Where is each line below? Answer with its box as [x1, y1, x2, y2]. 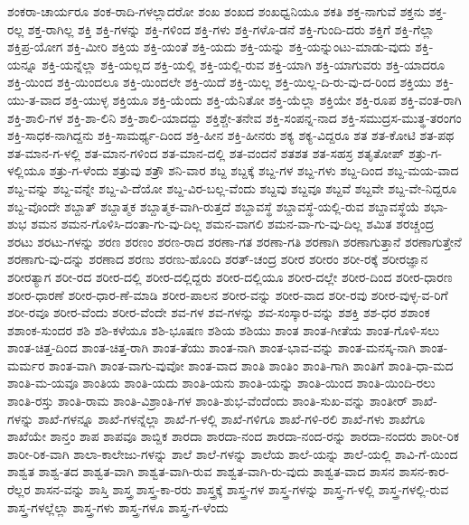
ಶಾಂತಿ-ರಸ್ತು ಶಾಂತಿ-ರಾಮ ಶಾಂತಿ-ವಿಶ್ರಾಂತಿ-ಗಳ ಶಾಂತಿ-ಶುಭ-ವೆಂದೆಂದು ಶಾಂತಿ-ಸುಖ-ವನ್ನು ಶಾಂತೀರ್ [7, 391, 408, 410]
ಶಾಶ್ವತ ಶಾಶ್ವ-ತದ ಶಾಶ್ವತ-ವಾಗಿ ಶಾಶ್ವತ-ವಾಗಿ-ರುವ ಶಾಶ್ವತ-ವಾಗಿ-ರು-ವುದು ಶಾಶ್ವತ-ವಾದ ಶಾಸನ [7, 462, 395, 481]
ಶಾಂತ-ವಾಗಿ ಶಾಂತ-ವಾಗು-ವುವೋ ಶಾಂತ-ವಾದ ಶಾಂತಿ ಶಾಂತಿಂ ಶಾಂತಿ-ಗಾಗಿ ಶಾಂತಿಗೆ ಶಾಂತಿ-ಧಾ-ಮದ [48, 355, 454, 374]
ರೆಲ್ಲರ [7, 480, 31, 499]
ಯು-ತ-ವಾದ [7, 89, 61, 108]
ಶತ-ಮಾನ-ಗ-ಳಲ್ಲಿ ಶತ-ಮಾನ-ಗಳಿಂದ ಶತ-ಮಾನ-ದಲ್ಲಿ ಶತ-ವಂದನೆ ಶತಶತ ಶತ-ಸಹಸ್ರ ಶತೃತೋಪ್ [7, 143, 405, 162]
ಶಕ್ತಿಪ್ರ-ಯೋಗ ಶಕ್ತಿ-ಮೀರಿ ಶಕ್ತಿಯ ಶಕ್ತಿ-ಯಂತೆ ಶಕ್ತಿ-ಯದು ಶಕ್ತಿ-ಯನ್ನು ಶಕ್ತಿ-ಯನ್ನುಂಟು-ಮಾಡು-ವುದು [7, 37, 411, 56]
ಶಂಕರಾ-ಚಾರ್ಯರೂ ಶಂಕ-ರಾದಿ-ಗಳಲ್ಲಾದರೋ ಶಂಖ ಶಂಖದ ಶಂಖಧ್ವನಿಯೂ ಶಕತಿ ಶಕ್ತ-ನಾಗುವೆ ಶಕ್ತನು [7, 2, 426, 20]
